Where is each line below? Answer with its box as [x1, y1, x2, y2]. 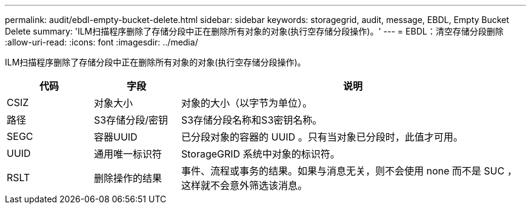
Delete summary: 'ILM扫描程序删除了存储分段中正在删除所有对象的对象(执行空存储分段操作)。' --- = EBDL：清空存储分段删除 [5, 26, 504, 36]
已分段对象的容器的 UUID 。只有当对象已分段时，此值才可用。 [181, 131, 463, 143]
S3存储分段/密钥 [93, 114, 168, 126]
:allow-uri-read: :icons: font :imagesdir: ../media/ [5, 37, 198, 47]
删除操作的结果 [93, 172, 162, 184]
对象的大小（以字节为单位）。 [181, 97, 312, 109]
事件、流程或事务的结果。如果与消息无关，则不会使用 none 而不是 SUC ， [181, 165, 517, 177]
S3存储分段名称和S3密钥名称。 [181, 114, 322, 126]
